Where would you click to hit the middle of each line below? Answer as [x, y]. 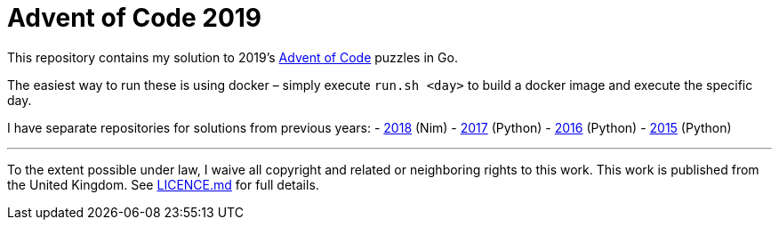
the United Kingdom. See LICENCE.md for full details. [163, 184]
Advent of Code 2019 [135, 18]
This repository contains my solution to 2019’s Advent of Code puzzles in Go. [233, 57]
